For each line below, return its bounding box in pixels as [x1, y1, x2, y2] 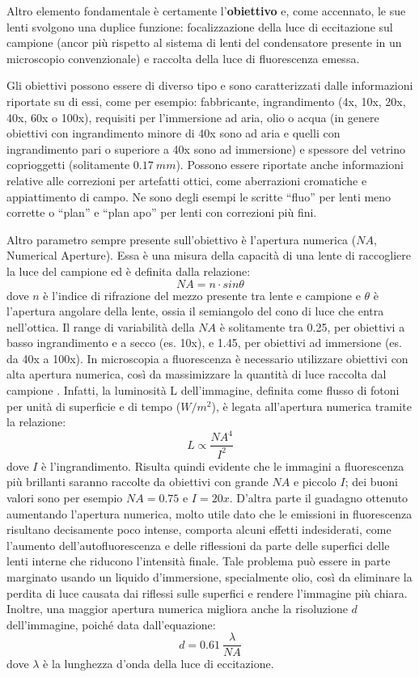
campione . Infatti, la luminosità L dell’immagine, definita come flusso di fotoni [6, 382, 400, 399]
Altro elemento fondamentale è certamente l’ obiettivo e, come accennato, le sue [6, 2, 406, 19]
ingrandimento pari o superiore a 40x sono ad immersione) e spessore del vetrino [6, 140, 406, 157]
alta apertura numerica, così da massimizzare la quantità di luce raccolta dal [6, 366, 387, 383]
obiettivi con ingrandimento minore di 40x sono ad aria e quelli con [6, 125, 341, 142]
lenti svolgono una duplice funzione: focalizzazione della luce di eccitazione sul [6, 18, 393, 35]
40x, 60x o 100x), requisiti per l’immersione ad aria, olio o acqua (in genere [6, 108, 379, 125]
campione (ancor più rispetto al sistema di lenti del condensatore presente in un [6, 34, 402, 51]
